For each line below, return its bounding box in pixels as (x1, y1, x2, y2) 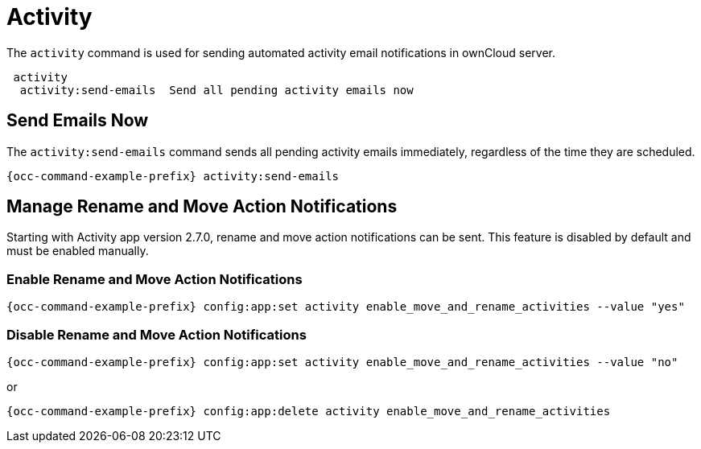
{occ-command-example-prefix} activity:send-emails (6, 169, 340, 183)
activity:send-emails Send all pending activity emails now (19, 83, 414, 97)
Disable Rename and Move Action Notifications (6, 326, 307, 343)
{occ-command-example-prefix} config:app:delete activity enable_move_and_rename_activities (6, 404, 611, 418)
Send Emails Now (6, 110, 149, 131)
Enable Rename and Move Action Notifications (6, 270, 303, 287)
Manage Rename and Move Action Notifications (6, 196, 398, 217)
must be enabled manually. (6, 244, 149, 258)
